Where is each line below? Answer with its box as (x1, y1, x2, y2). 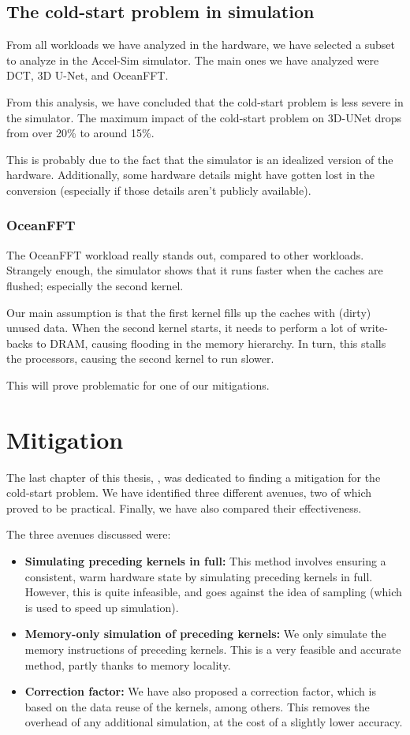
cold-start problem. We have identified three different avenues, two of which (6, 484, 372, 501)
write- (360, 319, 388, 336)
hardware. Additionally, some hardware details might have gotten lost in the (6, 166, 375, 183)
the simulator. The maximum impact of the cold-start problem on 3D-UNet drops (6, 109, 402, 125)
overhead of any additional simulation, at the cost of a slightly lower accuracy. (24, 714, 403, 730)
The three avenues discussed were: (6, 526, 171, 543)
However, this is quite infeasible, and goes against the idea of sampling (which (24, 584, 402, 600)
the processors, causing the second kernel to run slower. (6, 350, 274, 367)
